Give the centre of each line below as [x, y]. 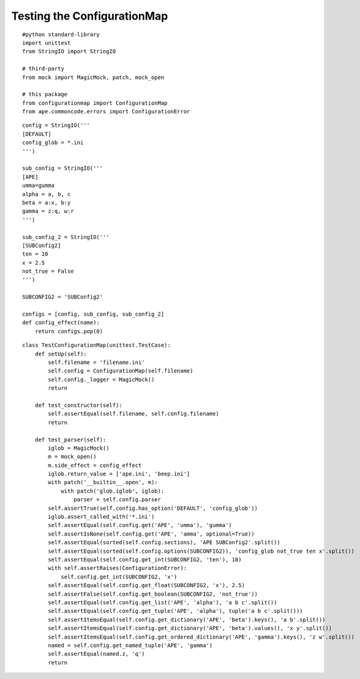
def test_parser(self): [70, 439]
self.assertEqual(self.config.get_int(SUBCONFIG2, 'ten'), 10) [145, 560]
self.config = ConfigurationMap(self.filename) [121, 371]
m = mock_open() [72, 457]
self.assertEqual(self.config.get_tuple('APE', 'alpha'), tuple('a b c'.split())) [175, 611]
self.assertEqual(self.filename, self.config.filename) [134, 414]
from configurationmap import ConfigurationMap [95, 103]
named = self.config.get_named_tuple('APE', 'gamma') [130, 645]
